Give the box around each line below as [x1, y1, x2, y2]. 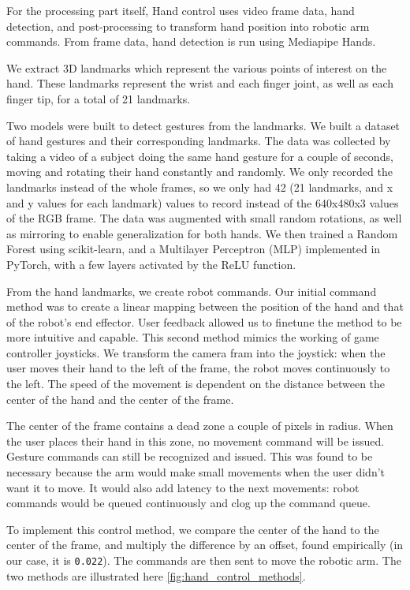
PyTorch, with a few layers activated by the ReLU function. [6, 256, 296, 272]
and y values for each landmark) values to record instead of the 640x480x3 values [6, 194, 399, 211]
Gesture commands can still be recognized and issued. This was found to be [6, 448, 373, 465]
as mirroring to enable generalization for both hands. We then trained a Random [6, 225, 398, 241]
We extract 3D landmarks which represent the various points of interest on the [6, 59, 387, 76]
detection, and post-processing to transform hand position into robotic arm [6, 17, 370, 34]
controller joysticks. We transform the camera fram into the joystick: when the [6, 344, 386, 360]
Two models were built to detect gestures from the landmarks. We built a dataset [6, 117, 401, 133]
